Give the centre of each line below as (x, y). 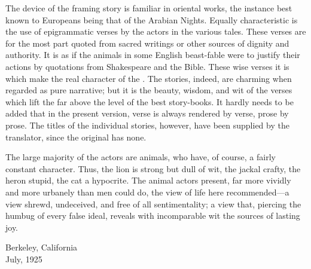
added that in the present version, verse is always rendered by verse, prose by (147, 113)
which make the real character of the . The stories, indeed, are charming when (149, 78)
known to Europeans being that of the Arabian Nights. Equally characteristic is (152, 19)
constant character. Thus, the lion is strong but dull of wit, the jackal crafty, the (153, 168)
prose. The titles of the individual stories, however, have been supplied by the (147, 125)
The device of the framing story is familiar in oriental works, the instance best (149, 8)
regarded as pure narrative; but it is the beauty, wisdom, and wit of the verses (149, 90)
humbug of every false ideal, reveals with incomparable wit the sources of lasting (153, 215)
